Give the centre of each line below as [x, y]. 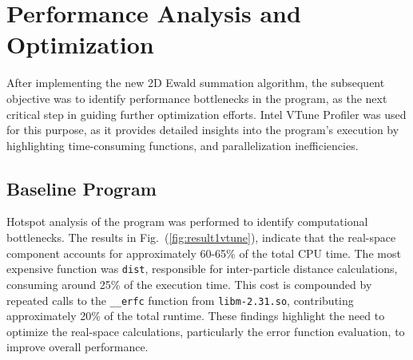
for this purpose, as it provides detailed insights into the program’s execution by [203, 130]
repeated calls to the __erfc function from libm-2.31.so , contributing [180, 300]
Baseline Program [81, 188]
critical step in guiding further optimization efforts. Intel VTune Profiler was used [206, 114]
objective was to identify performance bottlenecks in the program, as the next [197, 98]
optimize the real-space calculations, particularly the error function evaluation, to [206, 331]
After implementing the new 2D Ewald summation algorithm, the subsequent [196, 83]
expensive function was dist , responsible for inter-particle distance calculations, [202, 269]
